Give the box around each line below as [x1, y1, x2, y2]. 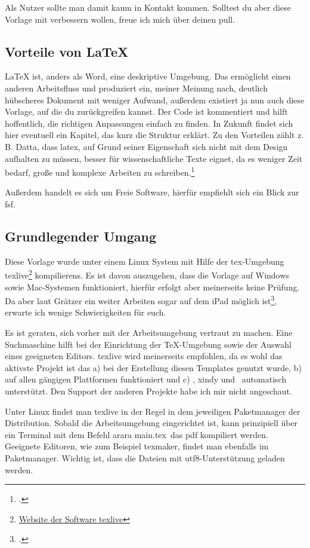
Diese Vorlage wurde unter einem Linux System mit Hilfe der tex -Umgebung [5, 255, 284, 267]
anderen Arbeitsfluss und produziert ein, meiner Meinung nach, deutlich [5, 81, 268, 94]
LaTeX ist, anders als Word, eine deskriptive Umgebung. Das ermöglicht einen [5, 70, 291, 82]
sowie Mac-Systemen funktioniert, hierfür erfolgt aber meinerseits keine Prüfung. [5, 280, 300, 293]
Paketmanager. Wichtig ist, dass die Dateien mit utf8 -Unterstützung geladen [5, 452, 285, 464]
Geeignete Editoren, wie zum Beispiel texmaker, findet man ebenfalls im [5, 440, 269, 452]
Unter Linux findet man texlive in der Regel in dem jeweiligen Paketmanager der [5, 405, 300, 417]
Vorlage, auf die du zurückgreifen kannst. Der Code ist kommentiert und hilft [5, 105, 288, 118]
